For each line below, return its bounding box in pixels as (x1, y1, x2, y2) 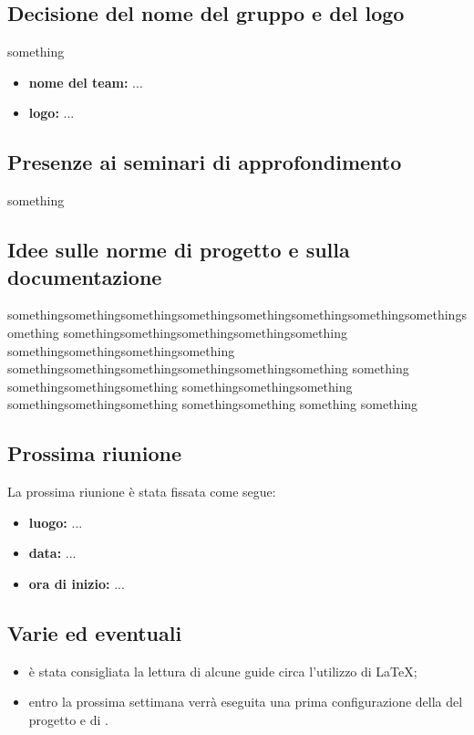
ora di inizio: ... (28, 573, 125, 593)
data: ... (28, 543, 77, 562)
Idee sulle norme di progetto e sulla (7, 236, 350, 264)
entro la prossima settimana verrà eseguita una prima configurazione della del (28, 692, 463, 711)
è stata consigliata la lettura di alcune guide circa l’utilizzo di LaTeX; (28, 661, 417, 680)
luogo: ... (28, 512, 83, 531)
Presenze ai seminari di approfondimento (7, 148, 402, 176)
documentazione (7, 262, 162, 290)
